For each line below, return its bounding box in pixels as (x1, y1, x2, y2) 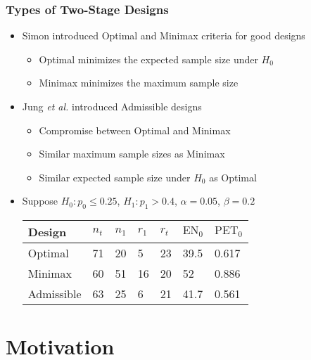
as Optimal (209, 169, 257, 184)
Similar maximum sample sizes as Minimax (39, 146, 225, 161)
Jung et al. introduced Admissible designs (22, 99, 202, 113)
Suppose (22, 193, 58, 208)
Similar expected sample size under (39, 169, 191, 184)
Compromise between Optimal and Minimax (39, 122, 231, 137)
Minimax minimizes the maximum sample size (39, 75, 239, 90)
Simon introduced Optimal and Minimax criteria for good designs (22, 28, 305, 43)
